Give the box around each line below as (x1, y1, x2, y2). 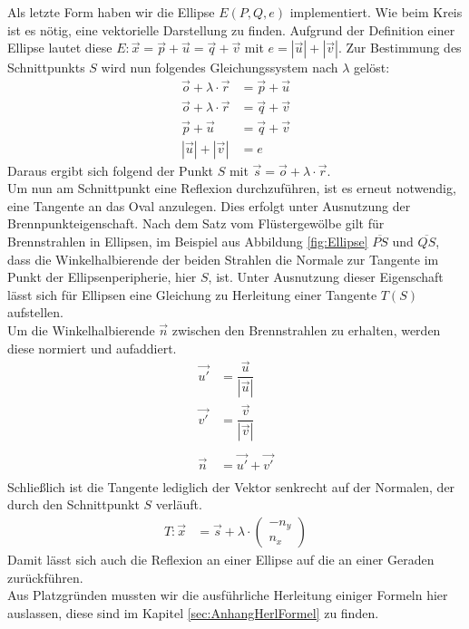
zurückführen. (7, 567, 83, 586)
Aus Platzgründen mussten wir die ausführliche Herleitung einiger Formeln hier (7, 585, 448, 605)
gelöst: (354, 58, 390, 77)
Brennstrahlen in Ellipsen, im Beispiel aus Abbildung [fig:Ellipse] (7, 231, 368, 250)
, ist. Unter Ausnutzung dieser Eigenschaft (208, 267, 444, 286)
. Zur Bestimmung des (337, 38, 462, 57)
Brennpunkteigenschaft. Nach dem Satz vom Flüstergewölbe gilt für (7, 214, 385, 233)
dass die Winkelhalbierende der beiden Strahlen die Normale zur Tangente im (7, 249, 439, 268)
